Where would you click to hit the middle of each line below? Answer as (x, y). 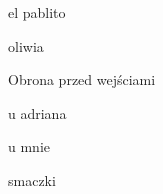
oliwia (26, 45)
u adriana (37, 112)
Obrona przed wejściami (82, 79)
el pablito (37, 12)
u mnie (29, 146)
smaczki (32, 179)
